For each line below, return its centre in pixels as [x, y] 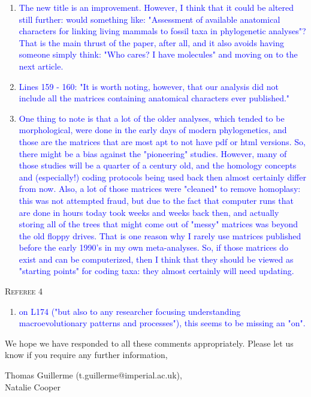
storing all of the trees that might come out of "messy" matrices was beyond [158, 224]
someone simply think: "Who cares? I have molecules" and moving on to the [158, 54]
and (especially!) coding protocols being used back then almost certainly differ [162, 177]
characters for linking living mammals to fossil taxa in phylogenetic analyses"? [162, 31]
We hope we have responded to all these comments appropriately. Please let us [149, 343]
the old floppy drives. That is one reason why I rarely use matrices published [160, 235]
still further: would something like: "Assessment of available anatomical [150, 19]
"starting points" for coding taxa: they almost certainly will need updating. [156, 271]
